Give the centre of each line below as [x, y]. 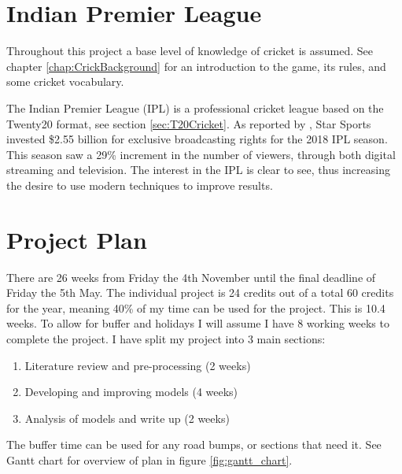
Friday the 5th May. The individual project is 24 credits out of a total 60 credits [200, 293]
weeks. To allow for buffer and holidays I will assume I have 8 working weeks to [198, 323]
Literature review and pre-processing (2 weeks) [138, 365]
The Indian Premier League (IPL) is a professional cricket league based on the [195, 107]
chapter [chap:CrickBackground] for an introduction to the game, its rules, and [196, 66]
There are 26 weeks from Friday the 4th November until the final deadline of [191, 277]
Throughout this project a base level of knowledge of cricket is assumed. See [190, 51]
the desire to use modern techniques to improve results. [140, 185]
